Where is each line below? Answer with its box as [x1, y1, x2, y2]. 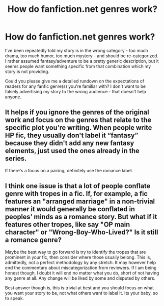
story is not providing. [5, 68, 50, 75]
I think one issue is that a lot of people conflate [5, 182, 151, 191]
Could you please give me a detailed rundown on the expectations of [5, 78, 145, 84]
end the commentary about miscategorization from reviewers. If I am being [5, 265, 157, 270]
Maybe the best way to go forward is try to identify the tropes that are [5, 249, 146, 255]
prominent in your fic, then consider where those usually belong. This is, [5, 254, 151, 260]
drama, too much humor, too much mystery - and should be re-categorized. [5, 53, 159, 59]
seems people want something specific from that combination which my [5, 63, 151, 69]
